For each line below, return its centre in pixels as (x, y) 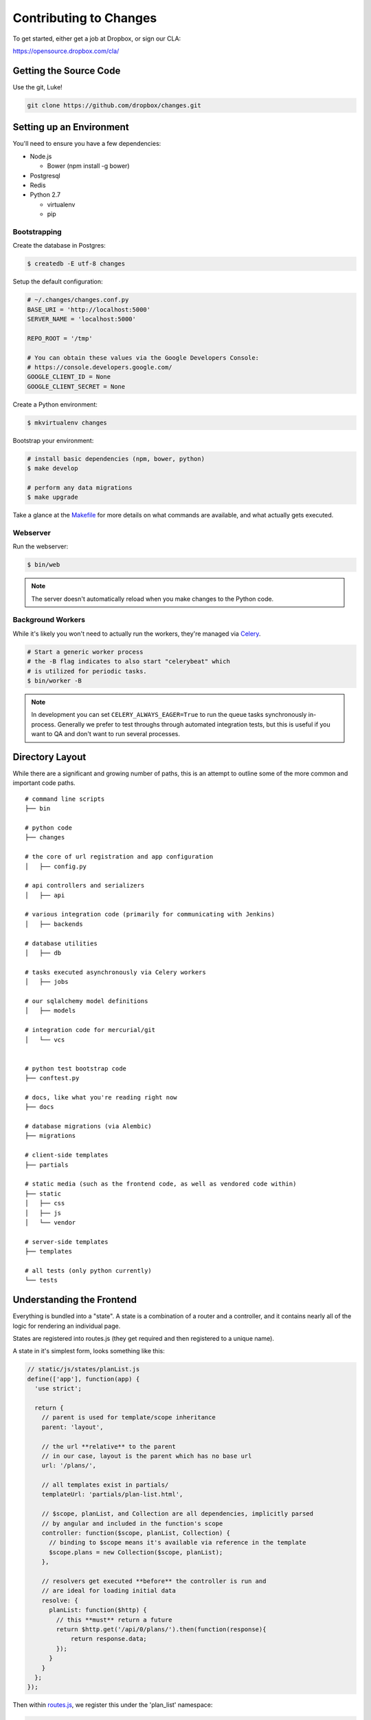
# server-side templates (67, 1241)
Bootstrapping (37, 232)
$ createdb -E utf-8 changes (76, 264)
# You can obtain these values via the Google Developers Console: (143, 357)
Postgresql (45, 175)
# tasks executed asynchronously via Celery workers (115, 972)
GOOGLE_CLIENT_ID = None (69, 377)
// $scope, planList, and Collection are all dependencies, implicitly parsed (178, 1514)
